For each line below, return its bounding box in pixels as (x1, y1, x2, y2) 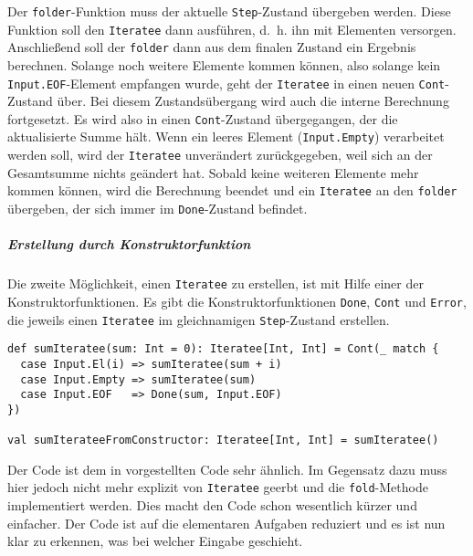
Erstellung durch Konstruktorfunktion (7, 235, 251, 254)
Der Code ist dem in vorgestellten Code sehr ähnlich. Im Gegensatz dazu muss (7, 459, 447, 478)
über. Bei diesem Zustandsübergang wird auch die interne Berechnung (57, 91, 449, 110)
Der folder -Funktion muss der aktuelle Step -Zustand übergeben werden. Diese (7, 2, 451, 20)
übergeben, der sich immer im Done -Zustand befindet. (7, 199, 308, 218)
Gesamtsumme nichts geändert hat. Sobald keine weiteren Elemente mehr (7, 163, 419, 182)
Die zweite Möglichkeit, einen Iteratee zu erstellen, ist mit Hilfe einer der (7, 274, 424, 293)
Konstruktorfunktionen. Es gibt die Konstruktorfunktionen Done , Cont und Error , (7, 291, 467, 310)
